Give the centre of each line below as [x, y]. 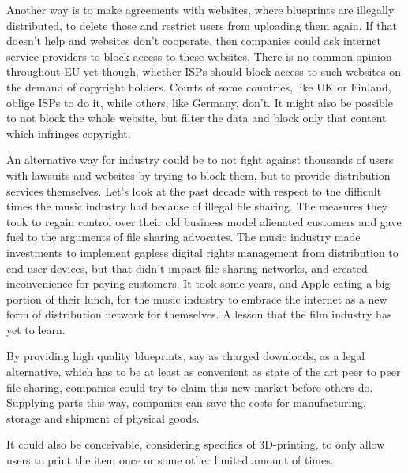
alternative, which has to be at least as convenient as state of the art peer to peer [204, 372]
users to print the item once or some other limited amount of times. [170, 460]
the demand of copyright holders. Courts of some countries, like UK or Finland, [199, 86]
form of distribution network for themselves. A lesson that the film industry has [199, 314]
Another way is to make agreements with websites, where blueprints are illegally [200, 9]
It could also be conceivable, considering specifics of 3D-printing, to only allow [196, 444]
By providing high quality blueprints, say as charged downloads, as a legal [186, 356]
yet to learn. [36, 329]
